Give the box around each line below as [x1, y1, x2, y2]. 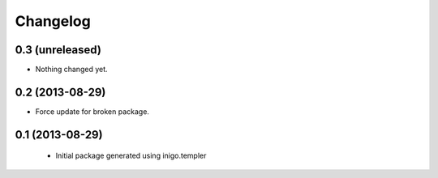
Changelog [15, 12, 91, 30]
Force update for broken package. [35, 106, 150, 117]
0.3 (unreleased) [15, 43, 101, 57]
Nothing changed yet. [35, 65, 109, 74]
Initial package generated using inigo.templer [55, 150, 207, 161]
